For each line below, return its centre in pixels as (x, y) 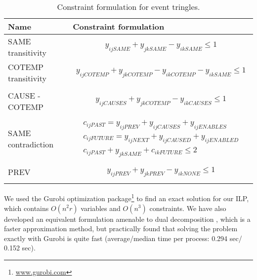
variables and (101, 208)
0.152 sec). (20, 248)
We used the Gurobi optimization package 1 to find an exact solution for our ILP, (127, 197)
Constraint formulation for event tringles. (128, 7)
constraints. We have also (188, 208)
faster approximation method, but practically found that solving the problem (121, 228)
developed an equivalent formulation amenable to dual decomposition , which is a (127, 219)
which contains (26, 208)
